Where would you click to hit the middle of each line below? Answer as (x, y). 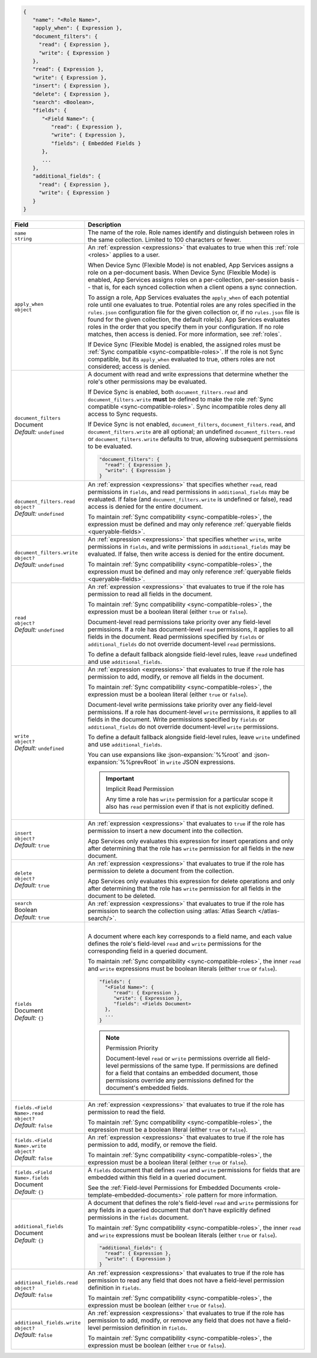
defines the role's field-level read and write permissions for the (174, 943)
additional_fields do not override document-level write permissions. (183, 726)
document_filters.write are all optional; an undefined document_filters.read (191, 431)
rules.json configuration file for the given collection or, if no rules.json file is (194, 312)
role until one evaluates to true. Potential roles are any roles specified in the (192, 305)
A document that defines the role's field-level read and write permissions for (193, 1203)
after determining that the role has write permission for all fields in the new (191, 848)
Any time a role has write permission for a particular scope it (189, 799)
